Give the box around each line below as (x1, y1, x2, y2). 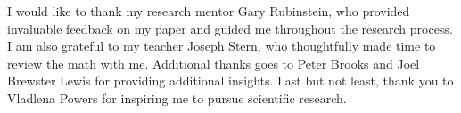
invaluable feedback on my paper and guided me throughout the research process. (7, 19, 453, 37)
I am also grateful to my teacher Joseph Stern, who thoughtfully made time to (7, 36, 436, 55)
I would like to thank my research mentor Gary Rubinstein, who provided (7, 2, 410, 20)
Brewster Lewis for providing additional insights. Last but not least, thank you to (7, 71, 454, 90)
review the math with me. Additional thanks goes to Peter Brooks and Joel (7, 53, 420, 72)
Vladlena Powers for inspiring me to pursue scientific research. (7, 88, 347, 107)
